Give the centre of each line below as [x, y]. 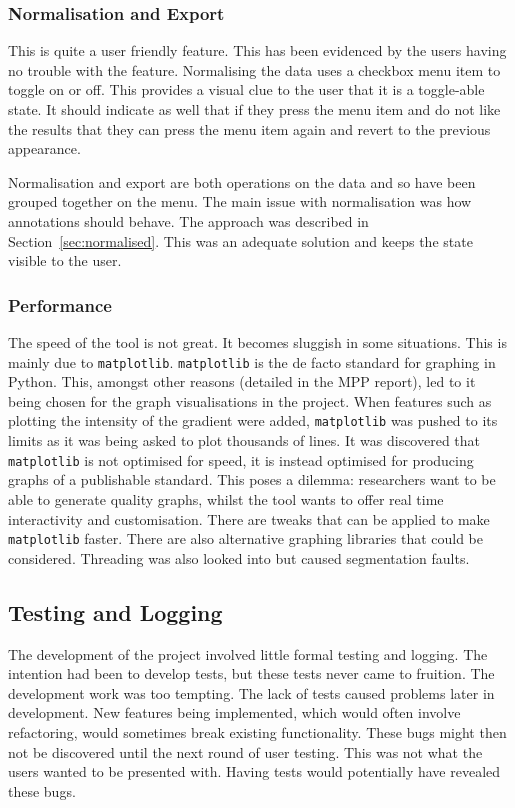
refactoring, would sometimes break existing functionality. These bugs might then [257, 731]
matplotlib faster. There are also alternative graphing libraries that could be [246, 538]
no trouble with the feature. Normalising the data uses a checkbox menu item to [254, 69]
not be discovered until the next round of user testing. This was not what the [245, 751]
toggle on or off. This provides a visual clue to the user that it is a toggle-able [246, 89]
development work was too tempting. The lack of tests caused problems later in [251, 692]
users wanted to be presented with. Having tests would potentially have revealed [254, 771]
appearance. [44, 148]
